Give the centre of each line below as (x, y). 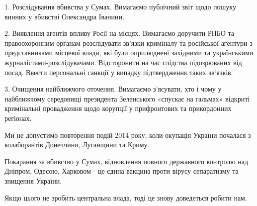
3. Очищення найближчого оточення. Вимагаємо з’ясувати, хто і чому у (113, 89)
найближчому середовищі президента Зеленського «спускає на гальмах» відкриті (127, 98)
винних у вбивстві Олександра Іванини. (64, 16)
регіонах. (18, 118)
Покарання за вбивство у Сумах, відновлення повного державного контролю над (127, 161)
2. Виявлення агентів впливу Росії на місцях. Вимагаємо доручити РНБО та (120, 33)
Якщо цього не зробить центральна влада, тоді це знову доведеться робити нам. (126, 197)
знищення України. (33, 180)
